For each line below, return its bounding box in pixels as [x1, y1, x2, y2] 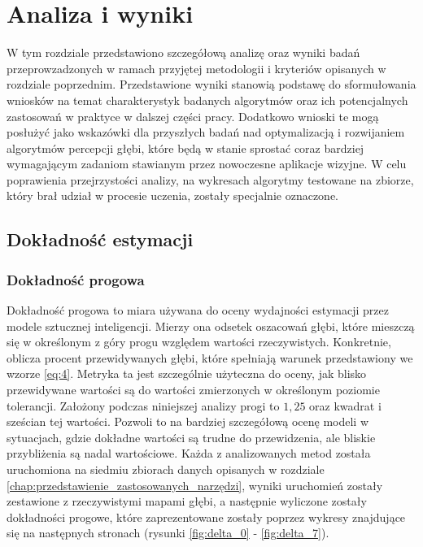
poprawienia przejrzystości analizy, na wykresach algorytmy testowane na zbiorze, [7, 171, 414, 188]
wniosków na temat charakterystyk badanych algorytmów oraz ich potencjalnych [7, 91, 408, 108]
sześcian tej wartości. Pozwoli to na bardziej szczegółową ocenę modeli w [7, 413, 369, 430]
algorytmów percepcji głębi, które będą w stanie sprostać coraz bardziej [7, 139, 364, 156]
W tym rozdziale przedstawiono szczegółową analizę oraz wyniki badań [7, 44, 360, 61]
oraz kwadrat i [309, 397, 382, 414]
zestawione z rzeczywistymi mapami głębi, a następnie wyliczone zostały [7, 493, 367, 510]
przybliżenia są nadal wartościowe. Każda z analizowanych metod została [7, 445, 371, 462]
